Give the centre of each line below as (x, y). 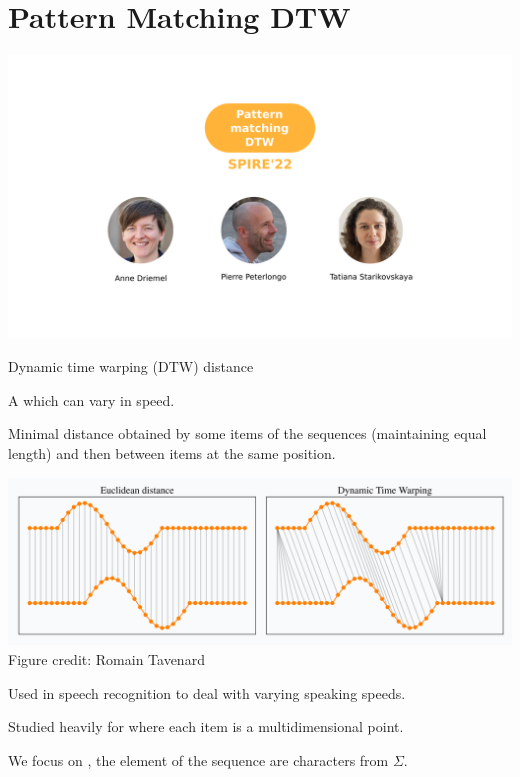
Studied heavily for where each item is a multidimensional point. (206, 726)
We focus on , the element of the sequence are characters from (198, 759)
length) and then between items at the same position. (172, 453)
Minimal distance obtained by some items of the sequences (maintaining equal (247, 433)
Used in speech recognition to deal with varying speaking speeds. (207, 692)
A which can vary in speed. (91, 399)
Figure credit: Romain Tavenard (106, 659)
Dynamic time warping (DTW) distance (131, 366)
